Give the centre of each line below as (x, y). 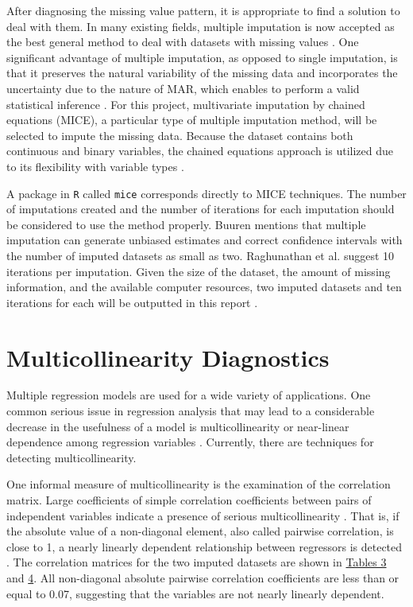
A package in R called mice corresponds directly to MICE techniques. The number (206, 193)
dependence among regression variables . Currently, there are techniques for (190, 442)
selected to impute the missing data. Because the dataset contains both (180, 135)
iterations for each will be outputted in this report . (132, 302)
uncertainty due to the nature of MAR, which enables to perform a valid (183, 88)
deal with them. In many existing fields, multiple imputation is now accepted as (201, 26)
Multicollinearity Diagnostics (168, 357)
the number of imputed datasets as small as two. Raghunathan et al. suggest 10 (201, 255)
